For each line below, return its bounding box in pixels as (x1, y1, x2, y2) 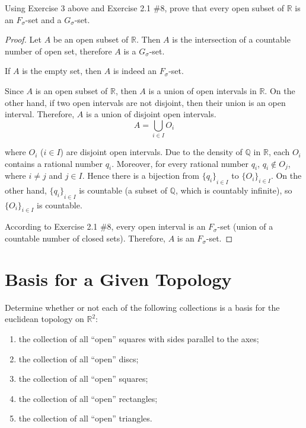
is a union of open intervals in (148, 84, 257, 96)
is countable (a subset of (79, 184, 167, 197)
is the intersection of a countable (172, 33, 291, 46)
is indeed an (113, 65, 157, 77)
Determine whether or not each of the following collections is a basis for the (5, 301, 280, 313)
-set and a (25, 13, 62, 25)
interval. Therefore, (5, 108, 75, 120)
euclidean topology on (5, 313, 84, 325)
